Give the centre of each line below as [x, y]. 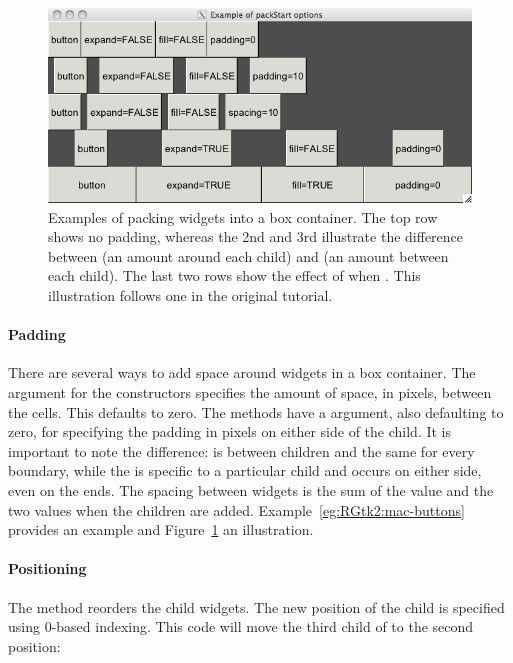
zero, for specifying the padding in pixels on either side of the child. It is [230, 431]
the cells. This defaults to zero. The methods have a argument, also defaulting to [256, 411]
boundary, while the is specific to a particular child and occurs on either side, [245, 470]
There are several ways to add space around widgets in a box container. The [242, 372]
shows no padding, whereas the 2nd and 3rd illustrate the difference [256, 236]
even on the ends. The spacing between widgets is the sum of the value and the [251, 489]
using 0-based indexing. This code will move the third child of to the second [241, 626]
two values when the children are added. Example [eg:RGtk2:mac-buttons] [236, 509]
